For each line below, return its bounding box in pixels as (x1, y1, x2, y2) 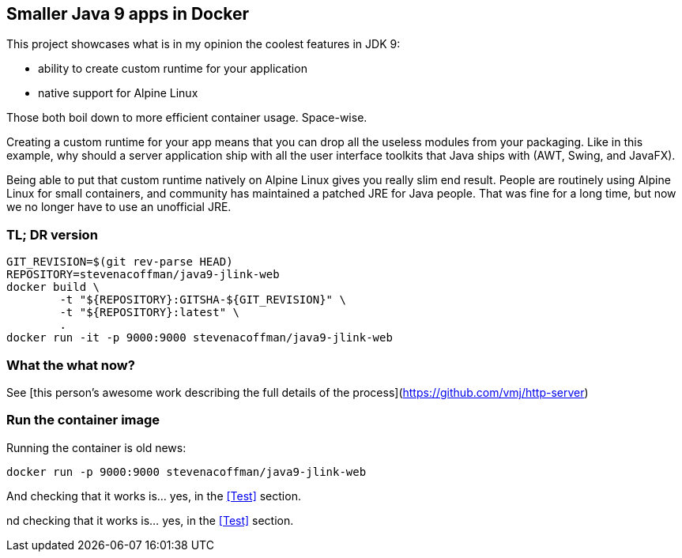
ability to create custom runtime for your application (38, 62, 307, 76)
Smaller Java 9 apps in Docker (6, 4, 250, 24)
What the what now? (6, 356, 135, 373)
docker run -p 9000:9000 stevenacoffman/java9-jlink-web (6, 465, 367, 478)
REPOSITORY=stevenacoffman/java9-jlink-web (6, 268, 280, 281)
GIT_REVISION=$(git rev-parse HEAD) (6, 255, 233, 269)
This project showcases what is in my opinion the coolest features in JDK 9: (6, 37, 401, 51)
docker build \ (6, 281, 100, 294)
